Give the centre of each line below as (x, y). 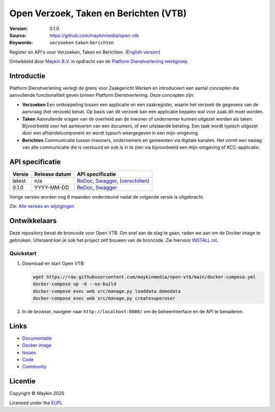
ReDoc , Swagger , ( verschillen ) (113, 181)
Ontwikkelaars (33, 221)
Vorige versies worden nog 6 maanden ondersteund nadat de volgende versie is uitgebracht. (107, 197)
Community (34, 367)
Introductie (28, 76)
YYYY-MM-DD (52, 187)
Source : (18, 35)
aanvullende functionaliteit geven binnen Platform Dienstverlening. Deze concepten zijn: (102, 95)
